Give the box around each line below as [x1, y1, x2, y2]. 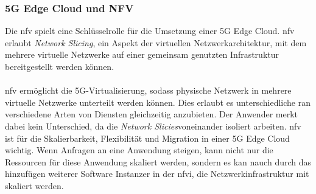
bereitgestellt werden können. [5, 60, 114, 72]
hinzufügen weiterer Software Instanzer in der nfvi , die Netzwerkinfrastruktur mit [5, 167, 309, 180]
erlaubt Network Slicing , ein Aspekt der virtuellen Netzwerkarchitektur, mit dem [5, 36, 307, 49]
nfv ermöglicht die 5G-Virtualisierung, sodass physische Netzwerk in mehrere [5, 84, 292, 97]
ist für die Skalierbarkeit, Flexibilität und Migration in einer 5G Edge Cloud [5, 131, 290, 144]
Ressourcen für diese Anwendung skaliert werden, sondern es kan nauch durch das [5, 155, 312, 168]
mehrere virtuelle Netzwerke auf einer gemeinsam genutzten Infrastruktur [5, 48, 279, 61]
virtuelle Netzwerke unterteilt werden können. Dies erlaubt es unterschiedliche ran [5, 95, 311, 108]
